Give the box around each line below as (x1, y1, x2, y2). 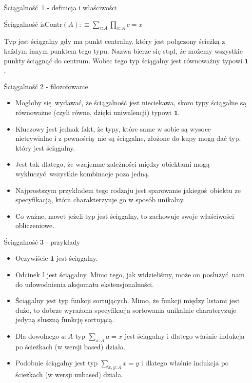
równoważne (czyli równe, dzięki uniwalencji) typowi (15, 107, 172, 117)
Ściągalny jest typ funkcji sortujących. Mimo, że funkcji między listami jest (15, 295, 240, 306)
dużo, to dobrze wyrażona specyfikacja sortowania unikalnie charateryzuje (15, 305, 236, 315)
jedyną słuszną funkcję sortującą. (15, 314, 114, 325)
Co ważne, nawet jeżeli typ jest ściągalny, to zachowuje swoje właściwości (15, 211, 234, 221)
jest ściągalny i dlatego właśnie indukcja (124, 331, 245, 341)
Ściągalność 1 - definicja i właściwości (4, 2, 117, 12)
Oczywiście (15, 253, 48, 263)
